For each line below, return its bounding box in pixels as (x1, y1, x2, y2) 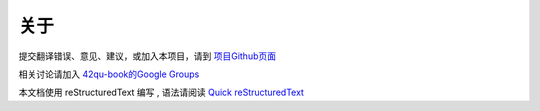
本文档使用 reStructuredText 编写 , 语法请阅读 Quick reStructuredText (18, 86, 305, 99)
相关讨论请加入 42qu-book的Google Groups (18, 68, 200, 80)
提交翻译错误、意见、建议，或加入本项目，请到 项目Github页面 (18, 50, 277, 62)
